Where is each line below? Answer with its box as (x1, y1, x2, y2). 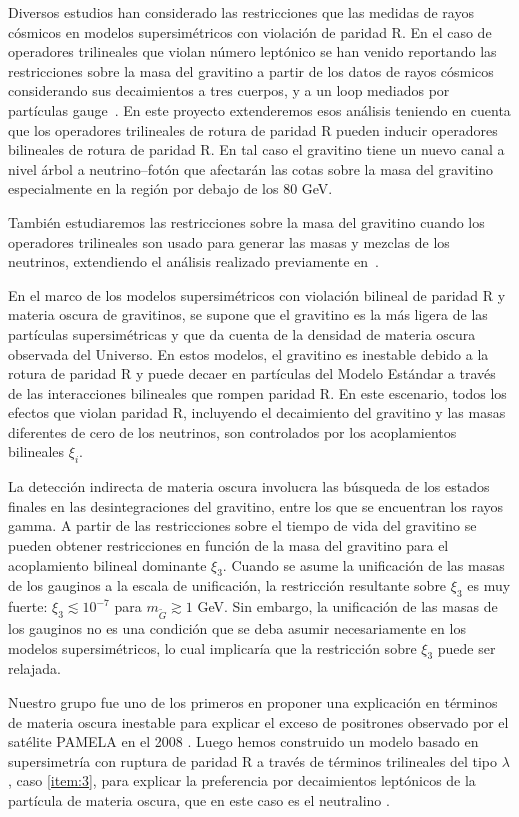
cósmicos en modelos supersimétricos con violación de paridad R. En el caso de (8, 21, 492, 42)
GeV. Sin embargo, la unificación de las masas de (197, 596, 498, 617)
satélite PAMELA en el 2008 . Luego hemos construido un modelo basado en (8, 731, 479, 752)
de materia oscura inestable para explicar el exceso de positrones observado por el (8, 711, 509, 732)
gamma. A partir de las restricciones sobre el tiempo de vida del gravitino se (8, 515, 477, 536)
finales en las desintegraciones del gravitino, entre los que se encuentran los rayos (8, 495, 504, 516)
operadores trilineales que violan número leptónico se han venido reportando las (8, 41, 497, 62)
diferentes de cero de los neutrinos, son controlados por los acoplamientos (8, 421, 457, 442)
